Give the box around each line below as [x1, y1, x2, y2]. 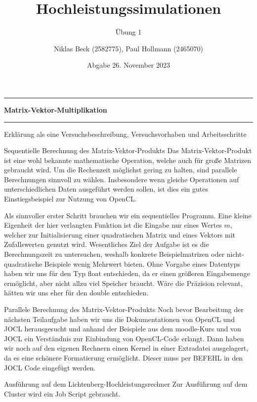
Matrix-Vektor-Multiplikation [4, 104, 107, 115]
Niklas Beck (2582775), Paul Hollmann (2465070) [54, 43, 203, 53]
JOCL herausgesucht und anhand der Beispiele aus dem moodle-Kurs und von [4, 323, 241, 334]
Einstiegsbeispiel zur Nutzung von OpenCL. [4, 194, 137, 204]
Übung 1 [115, 27, 142, 37]
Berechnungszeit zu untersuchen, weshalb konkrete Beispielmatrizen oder [4, 249, 225, 259]
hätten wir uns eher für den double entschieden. [4, 287, 149, 298]
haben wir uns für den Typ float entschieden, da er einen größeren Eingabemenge [4, 268, 250, 279]
